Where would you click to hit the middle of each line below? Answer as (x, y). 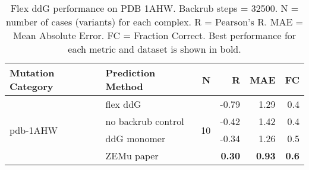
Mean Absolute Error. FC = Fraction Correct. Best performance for (154, 35)
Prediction (130, 73)
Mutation (32, 73)
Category (31, 86)
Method (124, 86)
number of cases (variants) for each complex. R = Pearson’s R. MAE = (154, 22)
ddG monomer (135, 138)
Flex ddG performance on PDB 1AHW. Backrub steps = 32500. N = (154, 8)
